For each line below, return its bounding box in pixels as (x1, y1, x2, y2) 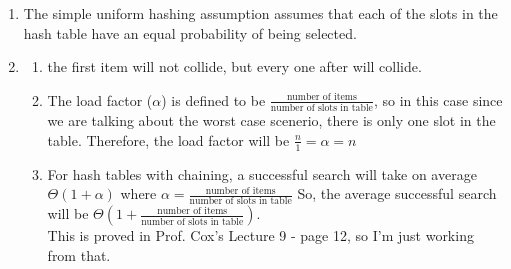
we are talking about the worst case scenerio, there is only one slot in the (47, 110, 496, 131)
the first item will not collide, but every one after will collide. (47, 56, 422, 77)
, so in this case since (373, 89, 503, 110)
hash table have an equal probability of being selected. (23, 22, 357, 43)
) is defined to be (161, 89, 266, 110)
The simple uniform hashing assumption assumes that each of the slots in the (23, 3, 498, 23)
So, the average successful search (297, 183, 497, 204)
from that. (47, 245, 111, 266)
